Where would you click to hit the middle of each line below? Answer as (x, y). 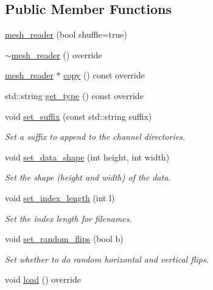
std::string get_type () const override (74, 95)
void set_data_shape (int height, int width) (87, 157)
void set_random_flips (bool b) (64, 239)
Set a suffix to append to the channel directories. (95, 136)
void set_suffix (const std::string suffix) (79, 116)
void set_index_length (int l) (60, 197)
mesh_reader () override (57, 54)
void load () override (43, 279)
